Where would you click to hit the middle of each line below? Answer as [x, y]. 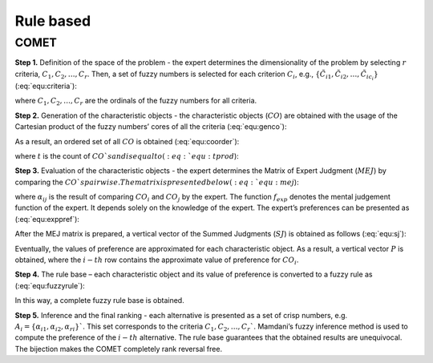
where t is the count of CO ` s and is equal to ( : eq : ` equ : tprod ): [127, 155]
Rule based [53, 21]
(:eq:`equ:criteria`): [46, 86]
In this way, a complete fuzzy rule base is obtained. [99, 300]
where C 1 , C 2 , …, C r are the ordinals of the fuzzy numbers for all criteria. [136, 102]
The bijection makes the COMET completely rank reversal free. [119, 349]
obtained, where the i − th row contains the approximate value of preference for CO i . [157, 260]
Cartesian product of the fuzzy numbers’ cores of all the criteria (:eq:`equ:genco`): [151, 127]
